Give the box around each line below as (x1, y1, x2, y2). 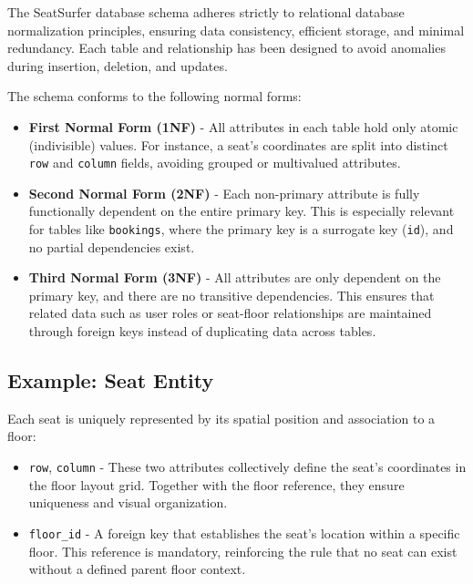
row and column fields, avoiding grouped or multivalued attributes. (28, 153, 401, 172)
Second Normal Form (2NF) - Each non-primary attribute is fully (28, 183, 420, 202)
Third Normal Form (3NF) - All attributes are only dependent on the (28, 268, 441, 287)
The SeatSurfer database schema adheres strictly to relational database (7, 3, 405, 21)
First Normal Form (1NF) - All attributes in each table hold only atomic (28, 117, 458, 136)
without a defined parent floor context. (28, 559, 246, 579)
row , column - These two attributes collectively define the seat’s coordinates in (28, 457, 467, 476)
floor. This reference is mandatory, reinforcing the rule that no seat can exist (28, 541, 458, 560)
